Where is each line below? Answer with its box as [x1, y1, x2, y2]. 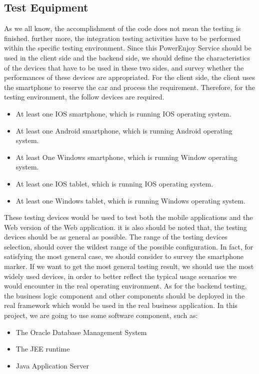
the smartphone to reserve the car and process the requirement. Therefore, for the [4, 81, 255, 92]
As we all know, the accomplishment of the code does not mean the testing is [4, 23, 241, 33]
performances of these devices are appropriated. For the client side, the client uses [4, 72, 255, 82]
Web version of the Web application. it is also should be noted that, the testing [4, 221, 247, 232]
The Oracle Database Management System [15, 326, 147, 337]
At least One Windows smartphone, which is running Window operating [15, 151, 237, 162]
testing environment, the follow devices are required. [4, 91, 164, 102]
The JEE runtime [15, 343, 70, 354]
